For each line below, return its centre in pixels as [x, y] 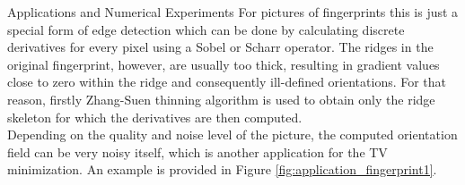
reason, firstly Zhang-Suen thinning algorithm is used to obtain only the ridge [221, 99]
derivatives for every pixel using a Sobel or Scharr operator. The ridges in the [220, 47]
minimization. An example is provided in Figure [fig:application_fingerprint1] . [222, 169]
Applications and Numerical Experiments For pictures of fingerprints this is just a [233, 12]
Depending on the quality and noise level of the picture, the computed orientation [232, 135]
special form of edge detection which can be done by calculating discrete [206, 29]
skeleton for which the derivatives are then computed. [155, 117]
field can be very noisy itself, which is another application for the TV [197, 151]
